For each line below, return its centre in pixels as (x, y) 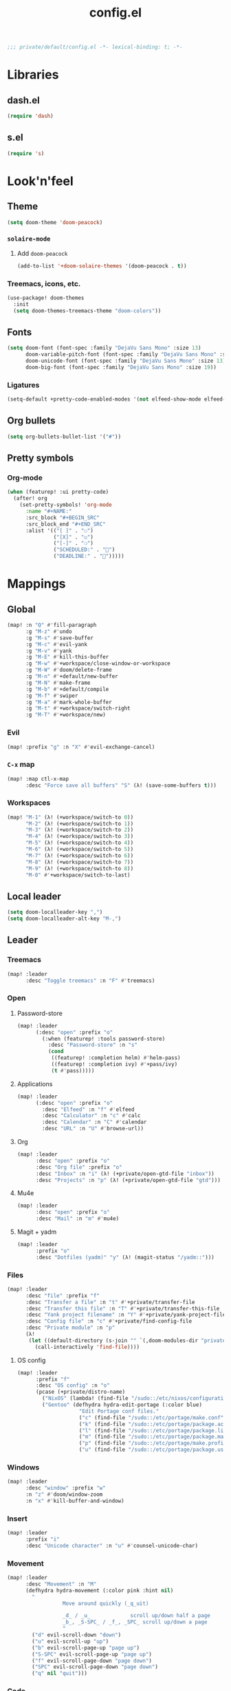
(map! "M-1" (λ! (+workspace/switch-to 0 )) (70, 817)
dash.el (23, 100)
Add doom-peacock (42, 253)
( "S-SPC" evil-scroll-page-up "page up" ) (92, 1654)
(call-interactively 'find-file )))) (87, 1347)
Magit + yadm (37, 1232)
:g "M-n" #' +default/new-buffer (71, 677)
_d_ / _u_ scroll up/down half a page (136, 1616)
